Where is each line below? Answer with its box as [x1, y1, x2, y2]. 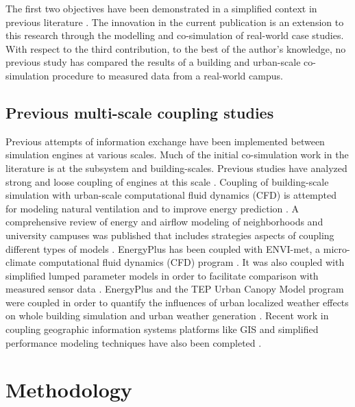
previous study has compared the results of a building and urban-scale [5, 55, 301, 69]
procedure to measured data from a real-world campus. [52, 68, 283, 82]
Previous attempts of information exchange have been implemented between [5, 134, 325, 148]
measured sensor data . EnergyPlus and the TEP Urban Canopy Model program [5, 282, 344, 296]
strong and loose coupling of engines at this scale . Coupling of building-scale [5, 174, 329, 188]
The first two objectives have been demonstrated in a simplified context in [5, 1, 317, 15]
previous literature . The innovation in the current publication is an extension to [5, 14, 344, 29]
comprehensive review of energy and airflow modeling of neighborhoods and [5, 214, 323, 229]
